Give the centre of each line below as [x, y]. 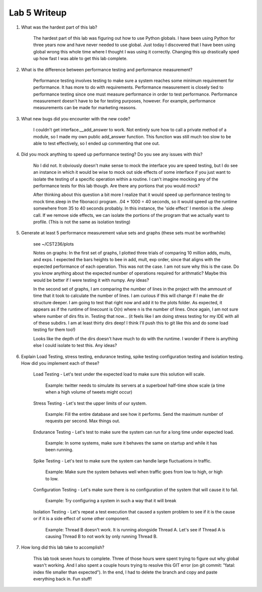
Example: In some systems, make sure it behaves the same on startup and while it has [131, 443]
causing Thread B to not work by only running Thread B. [101, 536]
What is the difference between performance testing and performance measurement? [107, 69]
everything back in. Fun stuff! [63, 579]
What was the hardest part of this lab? [59, 27]
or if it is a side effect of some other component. [82, 519]
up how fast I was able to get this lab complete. [81, 59]
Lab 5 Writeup [38, 13]
